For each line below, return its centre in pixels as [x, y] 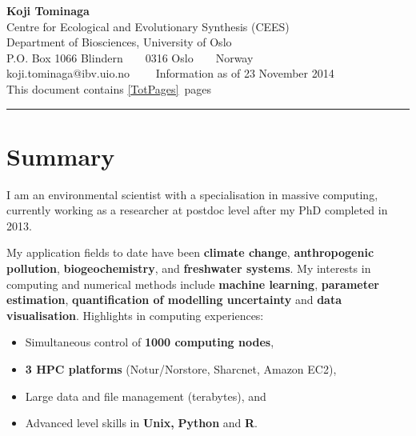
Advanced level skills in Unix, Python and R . [141, 423]
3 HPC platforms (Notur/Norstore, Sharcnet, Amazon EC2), [181, 369]
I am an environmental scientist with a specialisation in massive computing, [192, 194]
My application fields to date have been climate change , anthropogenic [190, 252]
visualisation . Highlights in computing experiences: [135, 315]
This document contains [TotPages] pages [109, 88]
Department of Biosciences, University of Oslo [119, 42]
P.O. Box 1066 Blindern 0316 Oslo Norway [130, 57]
